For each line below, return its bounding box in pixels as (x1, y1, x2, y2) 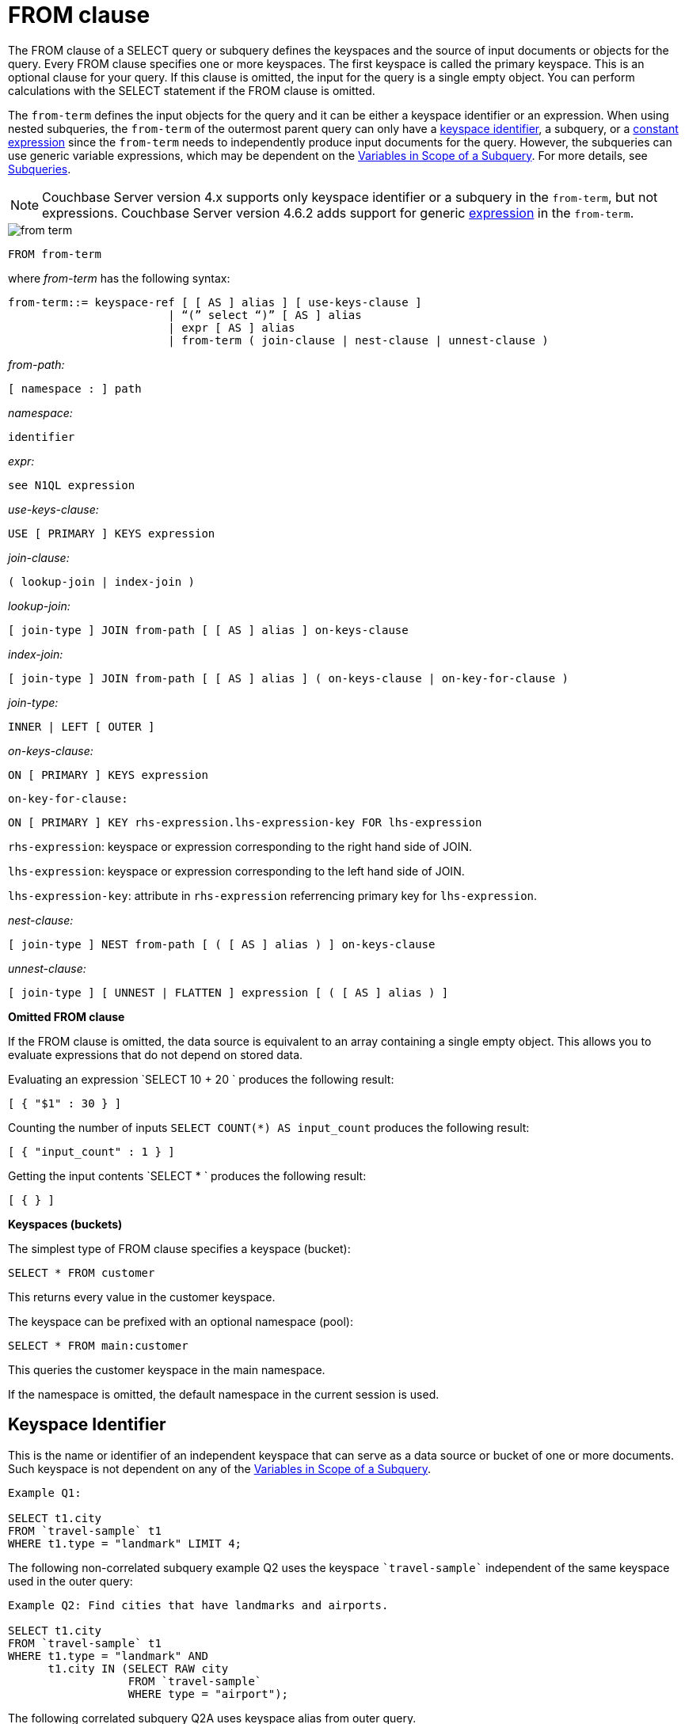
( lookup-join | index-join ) (8, 575, 196, 588)
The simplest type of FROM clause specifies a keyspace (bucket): (8, 1241, 351, 1255)
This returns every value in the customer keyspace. (8, 1289, 276, 1304)
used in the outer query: (8, 1574, 133, 1588)
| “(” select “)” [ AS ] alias (168, 308, 362, 321)
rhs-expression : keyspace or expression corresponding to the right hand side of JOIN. (8, 839, 473, 853)
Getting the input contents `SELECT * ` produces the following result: (8, 1168, 367, 1183)
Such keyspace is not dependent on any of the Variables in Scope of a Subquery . (8, 1461, 432, 1475)
